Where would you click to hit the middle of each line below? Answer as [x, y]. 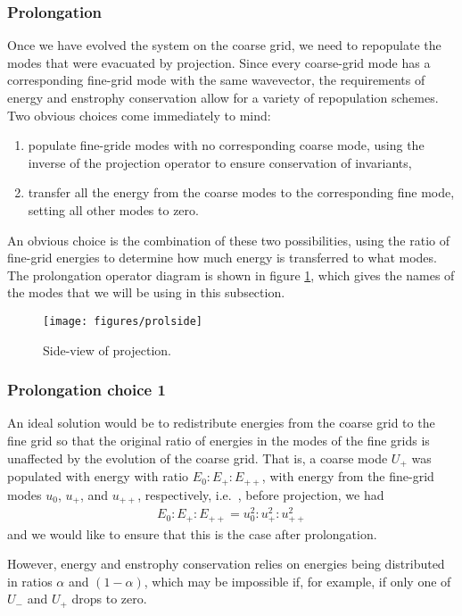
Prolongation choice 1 [87, 390]
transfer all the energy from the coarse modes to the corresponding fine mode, [241, 192]
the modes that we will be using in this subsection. [146, 292]
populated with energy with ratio [98, 476]
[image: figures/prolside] [123, 321]
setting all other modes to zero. [113, 209]
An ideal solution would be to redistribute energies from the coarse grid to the [221, 423]
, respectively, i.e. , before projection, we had [261, 494]
